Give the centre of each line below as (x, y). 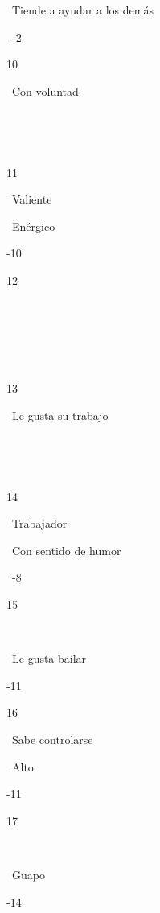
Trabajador (39, 523)
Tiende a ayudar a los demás (82, 10)
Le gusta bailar (49, 658)
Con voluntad (45, 90)
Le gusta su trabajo (60, 415)
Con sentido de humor (66, 550)
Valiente (32, 199)
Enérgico (33, 226)
